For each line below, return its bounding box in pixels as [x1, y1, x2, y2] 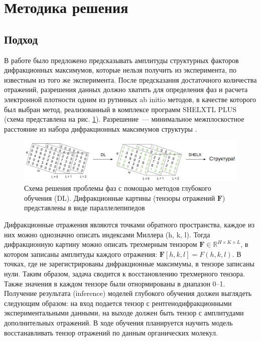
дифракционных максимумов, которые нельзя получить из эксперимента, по [4, 65, 237, 75]
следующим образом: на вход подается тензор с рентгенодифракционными [4, 297, 232, 308]
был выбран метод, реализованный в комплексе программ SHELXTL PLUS [4, 104, 237, 114]
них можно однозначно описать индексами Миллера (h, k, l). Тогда [4, 229, 210, 239]
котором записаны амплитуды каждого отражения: [4, 248, 158, 259]
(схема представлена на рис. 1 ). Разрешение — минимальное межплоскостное [4, 114, 244, 124]
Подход [4, 31, 38, 47]
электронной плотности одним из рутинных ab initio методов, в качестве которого [4, 94, 256, 104]
